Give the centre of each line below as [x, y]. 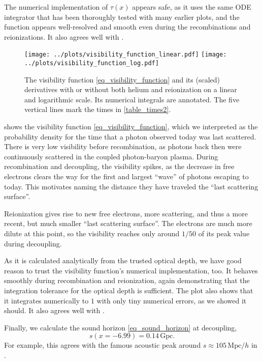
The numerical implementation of [56, 7]
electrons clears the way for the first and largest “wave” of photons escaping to [126, 176]
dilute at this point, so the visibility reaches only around [92, 233]
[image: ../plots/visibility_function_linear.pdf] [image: [126, 55]
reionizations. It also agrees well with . [64, 36]
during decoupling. [33, 243]
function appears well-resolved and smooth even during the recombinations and [127, 27]
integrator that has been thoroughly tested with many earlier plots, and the [122, 17]
